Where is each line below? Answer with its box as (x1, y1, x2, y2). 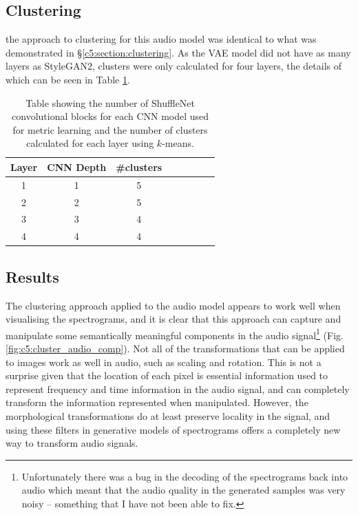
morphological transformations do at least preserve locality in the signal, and (6, 409, 330, 423)
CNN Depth (47, 159, 107, 174)
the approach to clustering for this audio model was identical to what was (6, 32, 317, 46)
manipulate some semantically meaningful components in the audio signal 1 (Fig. (6, 325, 344, 342)
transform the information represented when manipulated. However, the (6, 395, 308, 410)
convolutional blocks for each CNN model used (12, 109, 209, 123)
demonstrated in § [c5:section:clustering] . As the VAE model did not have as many (6, 45, 351, 59)
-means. (162, 136, 194, 150)
